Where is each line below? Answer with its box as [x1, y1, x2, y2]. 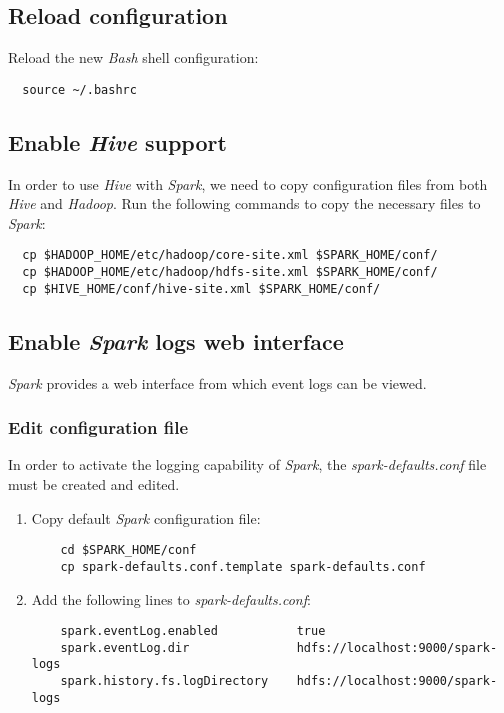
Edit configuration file [8, 415, 189, 440]
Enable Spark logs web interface [8, 325, 344, 356]
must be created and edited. [8, 474, 180, 495]
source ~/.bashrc [22, 82, 137, 97]
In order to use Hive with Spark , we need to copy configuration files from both [8, 173, 488, 194]
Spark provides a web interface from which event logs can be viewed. [8, 372, 427, 393]
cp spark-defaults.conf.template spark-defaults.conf [60, 559, 426, 574]
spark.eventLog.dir [60, 640, 190, 655]
